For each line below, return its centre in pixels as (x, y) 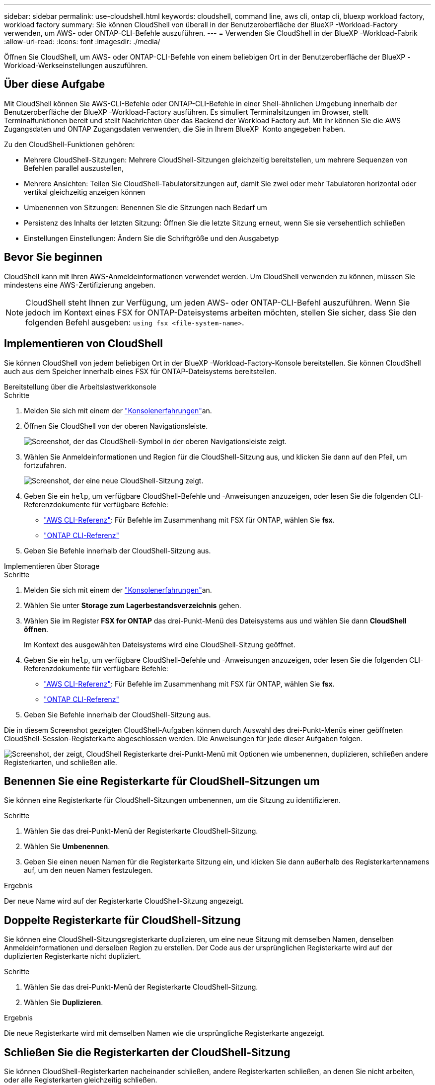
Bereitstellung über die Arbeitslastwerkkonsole (80, 387)
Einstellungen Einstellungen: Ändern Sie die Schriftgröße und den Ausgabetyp (151, 238)
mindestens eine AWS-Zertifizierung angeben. (80, 285)
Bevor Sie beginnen (53, 257)
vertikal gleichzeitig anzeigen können (85, 192)
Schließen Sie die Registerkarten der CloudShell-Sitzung (147, 1052)
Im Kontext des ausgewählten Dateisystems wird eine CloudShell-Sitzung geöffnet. (160, 644)
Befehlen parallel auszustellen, (74, 168)
